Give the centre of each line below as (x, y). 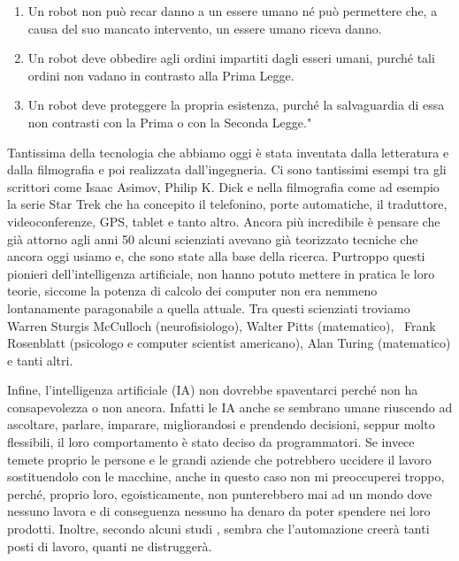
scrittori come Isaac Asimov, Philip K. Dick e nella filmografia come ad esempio (223, 186)
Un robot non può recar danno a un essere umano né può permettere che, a (233, 11)
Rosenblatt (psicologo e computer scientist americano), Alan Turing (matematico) (229, 343)
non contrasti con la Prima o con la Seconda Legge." (170, 122)
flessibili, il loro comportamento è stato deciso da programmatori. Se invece (211, 442)
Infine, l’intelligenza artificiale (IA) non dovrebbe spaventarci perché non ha (213, 390)
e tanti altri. (40, 360)
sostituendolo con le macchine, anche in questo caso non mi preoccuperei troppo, (226, 476)
